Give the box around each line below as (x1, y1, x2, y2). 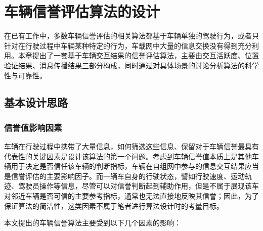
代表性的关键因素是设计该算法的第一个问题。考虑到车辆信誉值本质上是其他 (4, 151, 252, 161)
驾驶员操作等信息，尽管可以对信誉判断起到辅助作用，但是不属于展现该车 (18, 180, 259, 191)
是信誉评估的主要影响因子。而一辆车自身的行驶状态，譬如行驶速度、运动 (4, 170, 245, 181)
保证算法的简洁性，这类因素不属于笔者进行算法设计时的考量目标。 (4, 200, 224, 211)
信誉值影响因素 (4, 121, 62, 133)
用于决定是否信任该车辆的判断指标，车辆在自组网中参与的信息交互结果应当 (11, 161, 259, 171)
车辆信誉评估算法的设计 (4, 1, 160, 22)
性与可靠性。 (4, 70, 47, 80)
